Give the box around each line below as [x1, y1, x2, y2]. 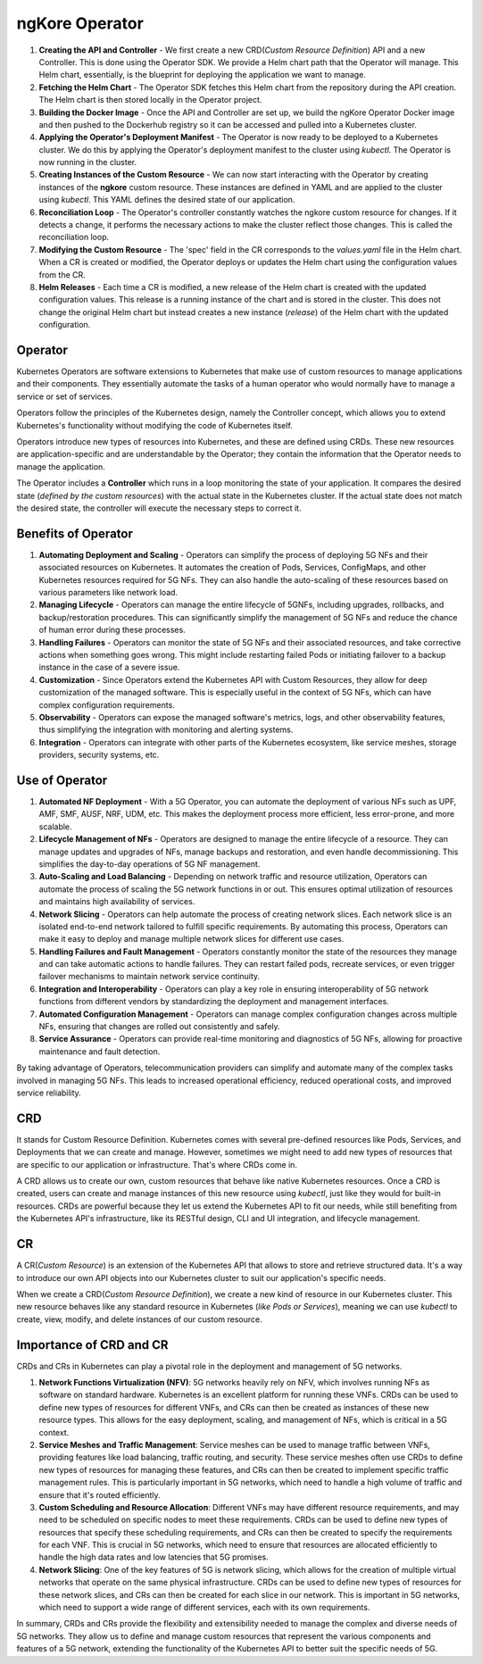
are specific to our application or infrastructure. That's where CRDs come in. [16, 1159, 298, 1169]
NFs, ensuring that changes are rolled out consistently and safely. [38, 1021, 280, 1032]
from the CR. [38, 269, 87, 280]
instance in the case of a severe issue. [38, 661, 180, 673]
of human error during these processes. [38, 625, 187, 636]
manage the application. [16, 461, 106, 472]
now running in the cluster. [38, 157, 137, 168]
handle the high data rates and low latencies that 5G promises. [38, 1552, 269, 1562]
